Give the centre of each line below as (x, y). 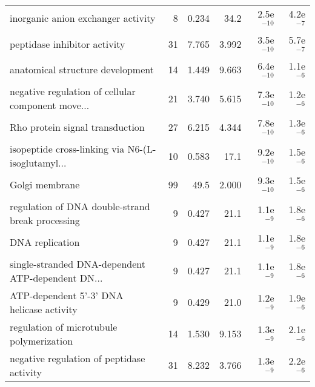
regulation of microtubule (64, 326)
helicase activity (44, 309)
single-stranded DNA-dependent (78, 263)
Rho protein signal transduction (77, 127)
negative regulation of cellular (73, 91)
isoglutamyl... (38, 163)
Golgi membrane (45, 185)
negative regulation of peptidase (78, 358)
